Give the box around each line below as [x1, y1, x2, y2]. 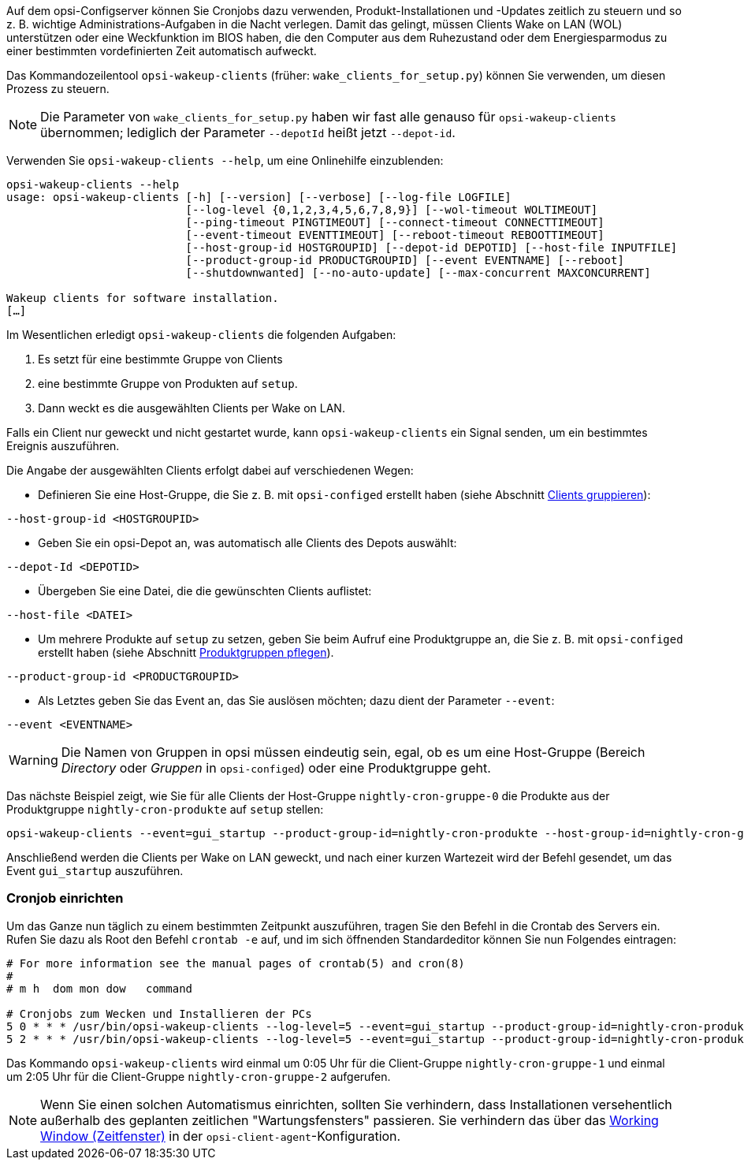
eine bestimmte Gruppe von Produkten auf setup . [38, 377, 298, 390]
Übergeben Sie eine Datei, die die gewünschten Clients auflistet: [38, 584, 372, 598]
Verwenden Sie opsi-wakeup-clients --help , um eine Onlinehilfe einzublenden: [6, 154, 444, 167]
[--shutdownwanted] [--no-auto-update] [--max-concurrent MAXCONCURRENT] [185, 266, 651, 279]
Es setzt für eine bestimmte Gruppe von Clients [38, 352, 283, 366]
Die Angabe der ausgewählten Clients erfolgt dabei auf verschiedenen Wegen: [6, 464, 414, 477]
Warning [9, 752, 58, 768]
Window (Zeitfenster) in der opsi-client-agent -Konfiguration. [40, 1127, 401, 1144]
